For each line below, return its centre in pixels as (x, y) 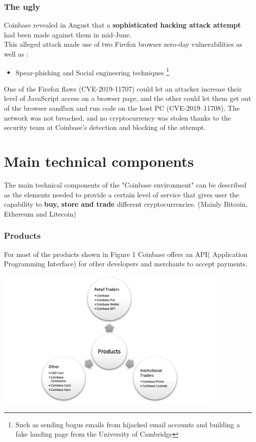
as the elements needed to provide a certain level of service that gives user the (122, 194)
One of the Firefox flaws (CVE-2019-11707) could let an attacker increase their (123, 88)
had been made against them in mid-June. (68, 34)
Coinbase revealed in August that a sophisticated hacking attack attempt (123, 25)
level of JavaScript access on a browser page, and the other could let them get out (128, 98)
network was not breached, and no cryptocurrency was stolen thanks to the (117, 117)
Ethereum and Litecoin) (40, 213)
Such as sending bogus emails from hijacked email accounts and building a (128, 424)
